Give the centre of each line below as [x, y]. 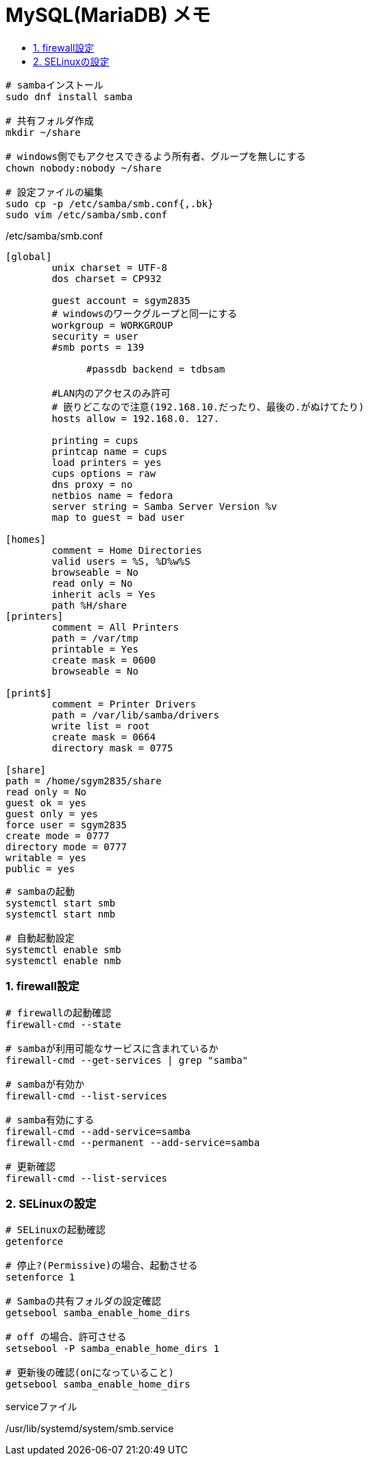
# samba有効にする [50, 1120]
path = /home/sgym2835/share [84, 781]
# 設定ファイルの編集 [54, 192]
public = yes [40, 868]
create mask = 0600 [104, 660]
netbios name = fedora [112, 495]
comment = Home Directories [127, 550]
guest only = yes [52, 814]
